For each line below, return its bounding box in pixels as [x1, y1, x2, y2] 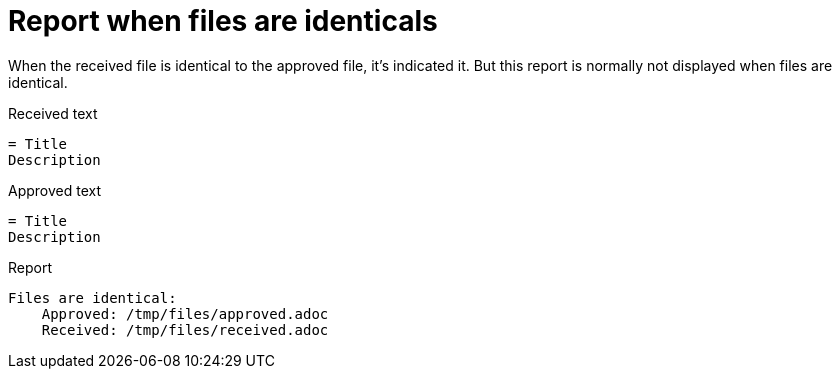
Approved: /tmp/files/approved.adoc [41, 305, 329, 322]
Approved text [8, 181, 102, 199]
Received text [8, 104, 98, 122]
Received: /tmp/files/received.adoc [41, 321, 329, 338]
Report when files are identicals [8, 4, 438, 38]
